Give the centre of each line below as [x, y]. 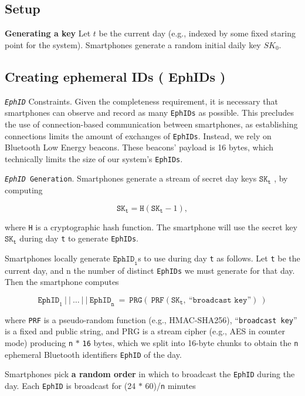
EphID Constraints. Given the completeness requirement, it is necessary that [141, 101]
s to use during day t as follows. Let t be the [219, 258]
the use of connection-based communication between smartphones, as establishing [151, 124]
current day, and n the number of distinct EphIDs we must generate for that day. [150, 270]
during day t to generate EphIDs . [79, 238]
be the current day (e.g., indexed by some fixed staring [197, 33]
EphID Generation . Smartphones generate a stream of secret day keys [131, 178]
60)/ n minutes [170, 386]
